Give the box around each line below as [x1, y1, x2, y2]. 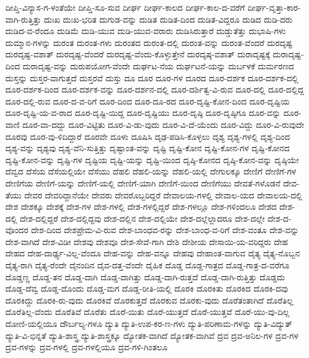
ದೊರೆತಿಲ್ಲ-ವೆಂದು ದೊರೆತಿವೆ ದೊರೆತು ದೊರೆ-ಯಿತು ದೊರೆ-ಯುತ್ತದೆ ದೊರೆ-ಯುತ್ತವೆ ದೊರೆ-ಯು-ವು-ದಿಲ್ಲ [5, 305, 290, 318]
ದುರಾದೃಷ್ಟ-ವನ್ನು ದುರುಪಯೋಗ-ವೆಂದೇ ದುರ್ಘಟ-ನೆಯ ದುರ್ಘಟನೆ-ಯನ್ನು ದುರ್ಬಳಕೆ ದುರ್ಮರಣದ [22, 59, 294, 72]
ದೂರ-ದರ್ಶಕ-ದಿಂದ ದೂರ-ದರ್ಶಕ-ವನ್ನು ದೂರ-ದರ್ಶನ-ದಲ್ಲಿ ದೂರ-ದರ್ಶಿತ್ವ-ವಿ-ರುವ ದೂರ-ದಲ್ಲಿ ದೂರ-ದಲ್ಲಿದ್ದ [5, 83, 304, 96]
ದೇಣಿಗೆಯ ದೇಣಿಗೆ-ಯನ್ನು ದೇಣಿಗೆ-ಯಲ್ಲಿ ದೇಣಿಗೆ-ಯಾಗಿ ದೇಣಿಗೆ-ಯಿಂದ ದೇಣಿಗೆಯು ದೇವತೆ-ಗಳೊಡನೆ [5, 176, 281, 189]
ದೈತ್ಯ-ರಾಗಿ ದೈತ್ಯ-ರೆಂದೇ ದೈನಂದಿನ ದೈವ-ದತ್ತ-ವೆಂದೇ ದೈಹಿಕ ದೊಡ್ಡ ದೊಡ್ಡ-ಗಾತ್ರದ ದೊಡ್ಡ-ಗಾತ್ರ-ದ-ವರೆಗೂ [5, 259, 290, 271]
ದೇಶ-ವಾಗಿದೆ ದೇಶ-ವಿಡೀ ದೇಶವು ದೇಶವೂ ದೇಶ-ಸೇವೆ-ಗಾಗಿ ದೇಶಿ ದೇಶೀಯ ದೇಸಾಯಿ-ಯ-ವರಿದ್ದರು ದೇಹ [5, 235, 288, 247]
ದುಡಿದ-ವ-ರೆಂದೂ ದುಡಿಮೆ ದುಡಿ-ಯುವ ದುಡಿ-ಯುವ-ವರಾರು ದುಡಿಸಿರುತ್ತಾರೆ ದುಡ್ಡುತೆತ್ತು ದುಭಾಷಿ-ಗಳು [5, 25, 286, 37]
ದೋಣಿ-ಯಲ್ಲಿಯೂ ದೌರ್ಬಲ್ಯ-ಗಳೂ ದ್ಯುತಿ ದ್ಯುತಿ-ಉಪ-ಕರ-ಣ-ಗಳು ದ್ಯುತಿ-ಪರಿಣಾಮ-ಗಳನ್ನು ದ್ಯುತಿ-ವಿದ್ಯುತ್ [5, 317, 292, 330]
